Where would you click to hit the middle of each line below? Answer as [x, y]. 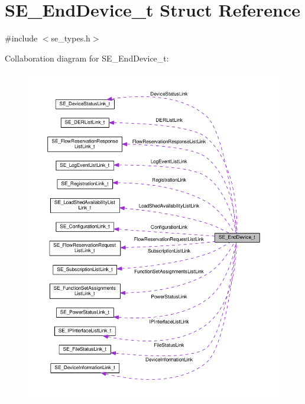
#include [21, 38]
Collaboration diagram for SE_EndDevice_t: [87, 58]
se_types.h [71, 38]
